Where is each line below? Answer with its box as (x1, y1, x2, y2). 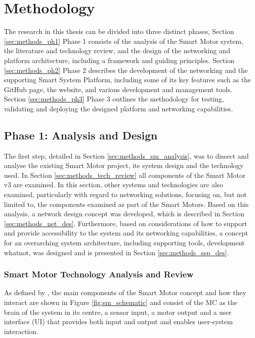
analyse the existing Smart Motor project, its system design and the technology (4, 160, 244, 170)
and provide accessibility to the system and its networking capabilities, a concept (4, 228, 248, 238)
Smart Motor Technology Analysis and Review (4, 268, 193, 280)
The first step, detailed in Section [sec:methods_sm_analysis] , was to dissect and (4, 150, 249, 161)
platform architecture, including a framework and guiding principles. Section (4, 55, 235, 65)
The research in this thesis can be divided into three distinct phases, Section (4, 26, 234, 36)
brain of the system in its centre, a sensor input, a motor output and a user (4, 306, 232, 317)
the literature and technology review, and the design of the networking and (4, 45, 230, 56)
